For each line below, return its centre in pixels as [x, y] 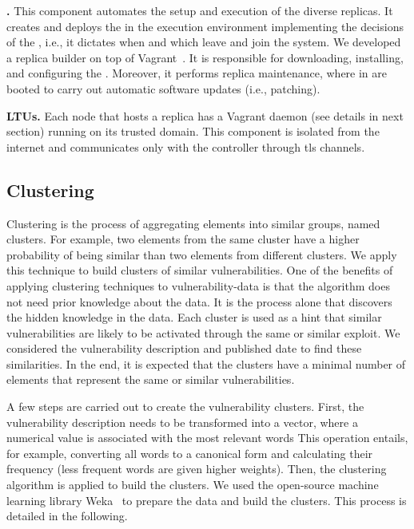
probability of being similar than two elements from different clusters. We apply [202, 254]
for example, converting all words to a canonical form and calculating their [190, 453]
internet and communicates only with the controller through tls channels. [186, 146]
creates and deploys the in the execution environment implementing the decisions [205, 26]
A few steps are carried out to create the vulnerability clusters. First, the [185, 407]
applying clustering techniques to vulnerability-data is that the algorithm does [198, 285]
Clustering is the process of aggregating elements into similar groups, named [193, 223]
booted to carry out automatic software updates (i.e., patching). [163, 88]
